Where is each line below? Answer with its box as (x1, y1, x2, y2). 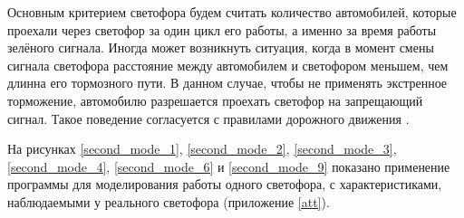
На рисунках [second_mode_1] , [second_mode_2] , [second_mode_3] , (7, 139, 397, 158)
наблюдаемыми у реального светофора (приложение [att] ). (7, 192, 330, 211)
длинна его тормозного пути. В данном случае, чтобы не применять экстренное (7, 73, 448, 92)
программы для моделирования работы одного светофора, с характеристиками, (7, 175, 442, 194)
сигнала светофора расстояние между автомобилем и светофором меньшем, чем (7, 55, 449, 74)
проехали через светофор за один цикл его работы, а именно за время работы (7, 20, 437, 39)
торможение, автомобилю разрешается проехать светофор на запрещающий (7, 90, 423, 109)
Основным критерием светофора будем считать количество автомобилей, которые (7, 3, 457, 21)
